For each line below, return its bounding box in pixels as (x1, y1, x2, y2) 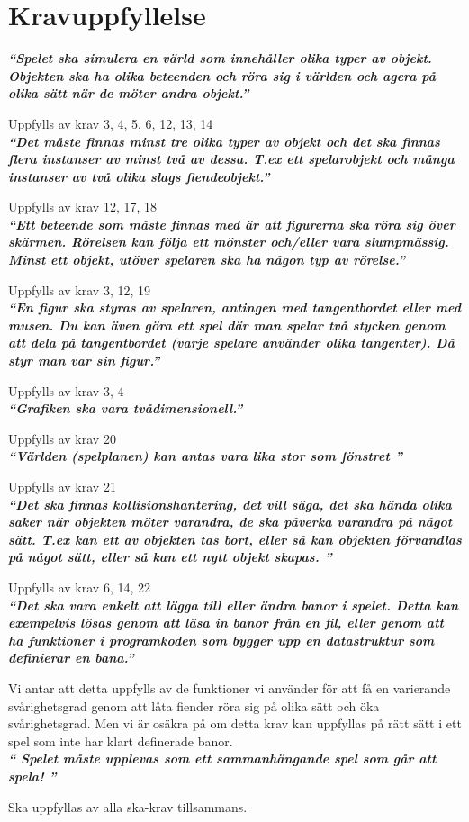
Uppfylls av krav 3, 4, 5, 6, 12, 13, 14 (8, 113, 213, 132)
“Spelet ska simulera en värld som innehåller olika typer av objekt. (8, 49, 432, 68)
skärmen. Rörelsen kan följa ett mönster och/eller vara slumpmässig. (8, 232, 449, 251)
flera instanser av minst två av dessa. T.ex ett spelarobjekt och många (8, 149, 455, 168)
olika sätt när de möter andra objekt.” (8, 84, 249, 103)
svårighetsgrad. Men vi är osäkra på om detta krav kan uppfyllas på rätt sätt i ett (8, 714, 462, 733)
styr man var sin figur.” (8, 351, 160, 370)
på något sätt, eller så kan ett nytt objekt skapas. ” (8, 547, 332, 566)
